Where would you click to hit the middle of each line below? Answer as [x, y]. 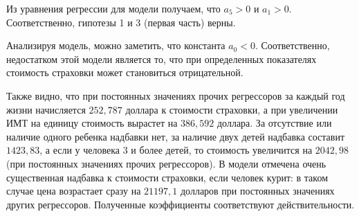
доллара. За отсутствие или [274, 123]
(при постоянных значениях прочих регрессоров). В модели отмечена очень [166, 163]
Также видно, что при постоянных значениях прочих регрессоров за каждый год [176, 95]
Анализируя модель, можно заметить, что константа [116, 45]
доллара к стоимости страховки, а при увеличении [232, 109]
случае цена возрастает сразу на [74, 191]
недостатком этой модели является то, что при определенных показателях [162, 58]
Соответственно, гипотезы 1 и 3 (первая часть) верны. [121, 22]
